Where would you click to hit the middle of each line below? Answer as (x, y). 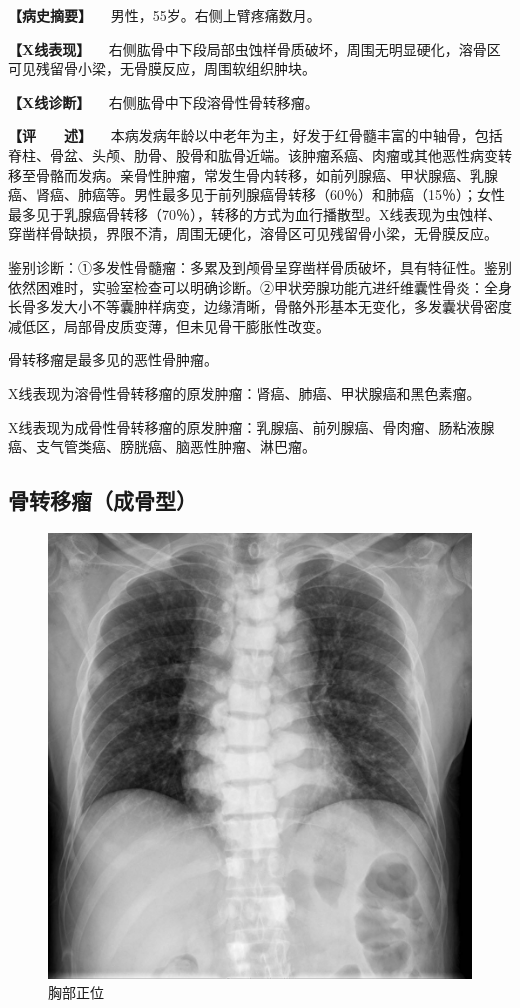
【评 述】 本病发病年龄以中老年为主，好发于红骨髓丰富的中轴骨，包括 (255, 135)
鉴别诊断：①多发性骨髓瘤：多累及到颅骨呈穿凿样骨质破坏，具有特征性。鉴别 (260, 266)
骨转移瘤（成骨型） (102, 500)
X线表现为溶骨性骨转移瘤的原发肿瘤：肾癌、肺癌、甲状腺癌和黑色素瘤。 (244, 392)
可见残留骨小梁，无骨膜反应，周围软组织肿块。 (162, 68)
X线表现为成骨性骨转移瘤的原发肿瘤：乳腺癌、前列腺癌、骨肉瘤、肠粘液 (244, 426)
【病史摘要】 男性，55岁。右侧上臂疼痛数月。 (164, 15)
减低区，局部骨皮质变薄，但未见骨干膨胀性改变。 (169, 325)
